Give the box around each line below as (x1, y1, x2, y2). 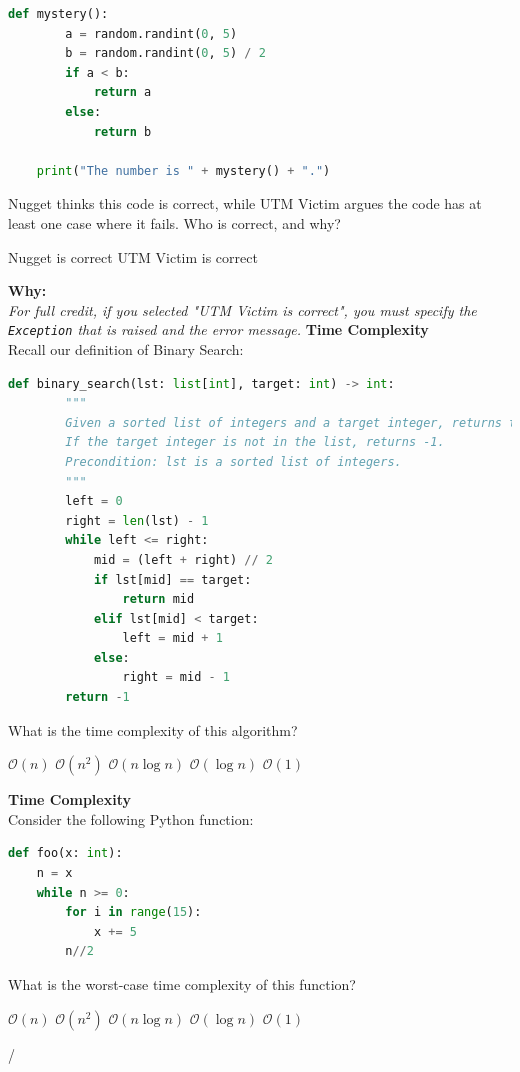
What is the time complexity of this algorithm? (8, 719, 298, 740)
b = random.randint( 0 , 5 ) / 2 (65, 46, 266, 61)
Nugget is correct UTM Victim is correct (8, 246, 258, 267)
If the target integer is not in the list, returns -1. (65, 435, 445, 450)
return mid (122, 592, 195, 607)
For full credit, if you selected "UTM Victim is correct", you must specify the (8, 299, 477, 320)
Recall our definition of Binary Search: (8, 338, 244, 359)
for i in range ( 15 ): (65, 905, 202, 920)
